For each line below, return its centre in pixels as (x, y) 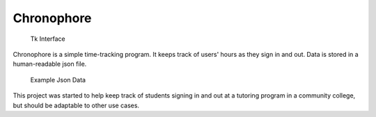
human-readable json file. (50, 64)
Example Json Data (58, 80)
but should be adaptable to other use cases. (76, 105)
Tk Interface (48, 39)
